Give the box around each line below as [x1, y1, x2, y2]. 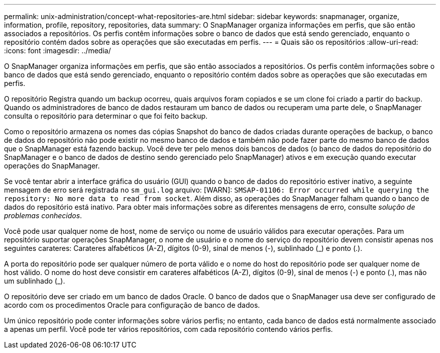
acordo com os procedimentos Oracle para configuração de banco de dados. [4, 301, 260, 309]
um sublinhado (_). [4, 277, 65, 285]
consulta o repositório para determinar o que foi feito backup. [4, 112, 208, 120]
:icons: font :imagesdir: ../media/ [4, 46, 111, 55]
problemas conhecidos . [4, 211, 82, 220]
